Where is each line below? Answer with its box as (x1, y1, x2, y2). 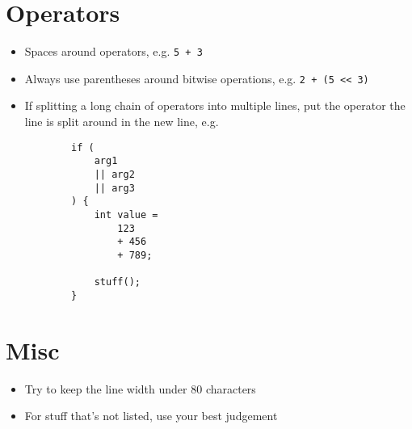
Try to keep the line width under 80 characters (24, 380, 256, 397)
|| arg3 (94, 182, 135, 194)
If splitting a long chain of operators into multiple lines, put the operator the (24, 97, 406, 114)
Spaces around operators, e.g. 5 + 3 (24, 43, 203, 60)
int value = (94, 208, 158, 221)
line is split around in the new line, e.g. (24, 113, 219, 130)
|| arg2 (94, 168, 135, 180)
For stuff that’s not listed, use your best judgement (24, 407, 278, 424)
